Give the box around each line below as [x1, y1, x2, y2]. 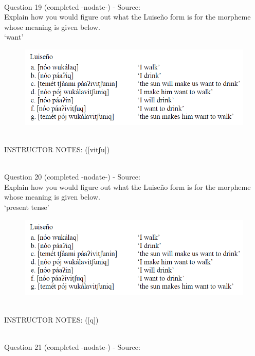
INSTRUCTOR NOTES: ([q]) [4, 314, 99, 325]
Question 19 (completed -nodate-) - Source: [4, 1, 140, 12]
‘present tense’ [4, 201, 49, 212]
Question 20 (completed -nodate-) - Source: [4, 171, 140, 182]
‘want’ [4, 31, 24, 42]
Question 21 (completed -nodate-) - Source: [4, 341, 140, 352]
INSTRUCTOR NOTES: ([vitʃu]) [4, 144, 110, 155]
